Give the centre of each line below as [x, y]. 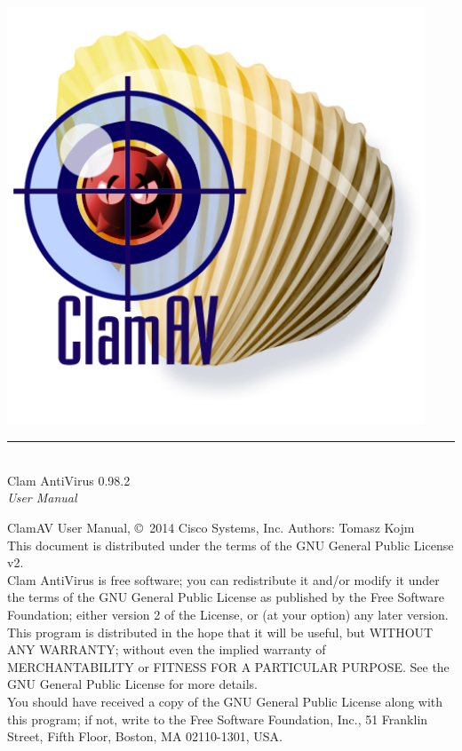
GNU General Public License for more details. [133, 684]
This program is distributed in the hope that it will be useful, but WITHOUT [220, 632]
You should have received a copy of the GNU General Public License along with [225, 701]
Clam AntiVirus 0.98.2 [69, 480]
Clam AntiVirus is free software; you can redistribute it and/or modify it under [223, 579]
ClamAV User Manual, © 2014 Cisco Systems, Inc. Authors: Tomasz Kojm [211, 528]
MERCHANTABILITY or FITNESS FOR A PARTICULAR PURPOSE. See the [228, 666]
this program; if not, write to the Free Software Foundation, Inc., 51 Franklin [218, 719]
